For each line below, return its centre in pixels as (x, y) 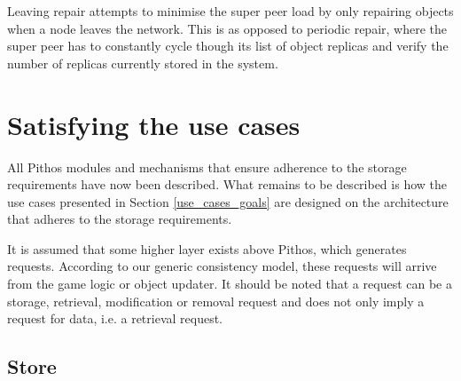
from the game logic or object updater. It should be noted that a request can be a (230, 284)
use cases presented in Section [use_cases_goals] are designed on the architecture (228, 201)
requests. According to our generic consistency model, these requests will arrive (222, 266)
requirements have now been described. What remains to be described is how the (227, 184)
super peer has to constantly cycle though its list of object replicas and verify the (228, 46)
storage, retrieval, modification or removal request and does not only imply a (216, 301)
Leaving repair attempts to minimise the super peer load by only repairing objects (230, 11)
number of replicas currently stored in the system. (143, 63)
